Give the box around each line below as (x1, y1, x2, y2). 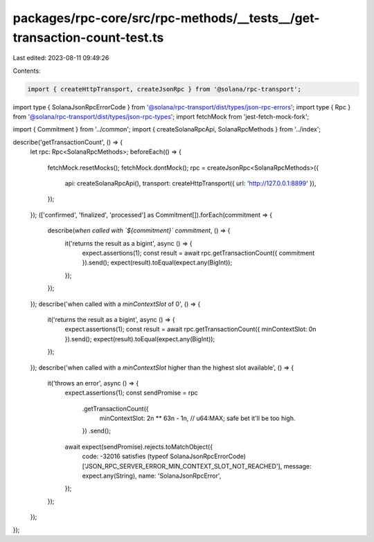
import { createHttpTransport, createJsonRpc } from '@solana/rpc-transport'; (27, 85, 301, 93)
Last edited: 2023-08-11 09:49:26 (12, 54, 109, 62)
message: (283, 462, 312, 470)
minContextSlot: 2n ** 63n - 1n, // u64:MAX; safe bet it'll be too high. (99, 414, 296, 422)
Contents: (12, 66, 41, 75)
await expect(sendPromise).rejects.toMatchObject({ (64, 442, 213, 451)
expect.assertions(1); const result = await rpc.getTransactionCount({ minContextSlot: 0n (64, 325, 317, 334)
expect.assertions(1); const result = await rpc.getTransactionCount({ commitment (82, 249, 315, 257)
